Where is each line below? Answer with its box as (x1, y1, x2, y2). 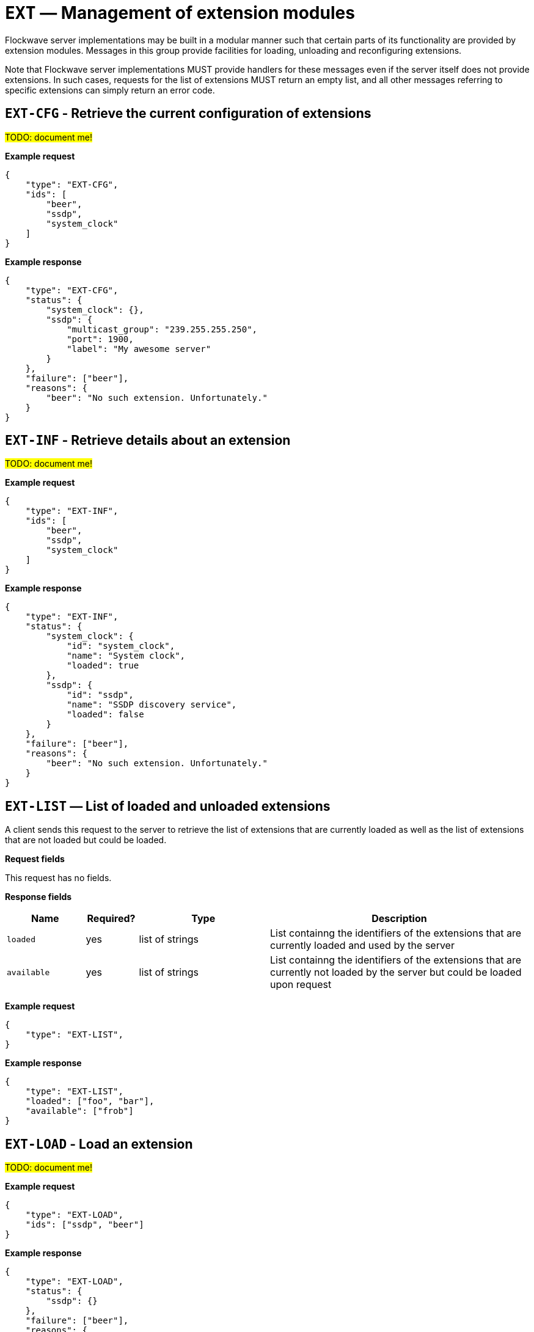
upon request (270, 978, 332, 991)
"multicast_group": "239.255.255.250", (67, 324, 258, 334)
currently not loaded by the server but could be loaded (270, 966, 522, 979)
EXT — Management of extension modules (5, 2, 355, 23)
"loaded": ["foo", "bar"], (25, 1096, 155, 1107)
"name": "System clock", (67, 651, 186, 661)
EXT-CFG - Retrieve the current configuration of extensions (5, 106, 371, 122)
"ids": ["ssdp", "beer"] (25, 1220, 144, 1230)
